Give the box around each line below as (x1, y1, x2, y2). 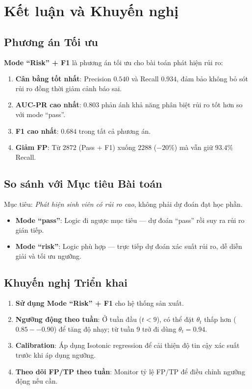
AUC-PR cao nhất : (15, 99, 81, 110)
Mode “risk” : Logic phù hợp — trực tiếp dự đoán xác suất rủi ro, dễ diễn (15, 241, 242, 251)
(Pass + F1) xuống (78, 142, 136, 152)
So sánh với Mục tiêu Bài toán (4, 175, 162, 191)
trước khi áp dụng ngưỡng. (15, 350, 96, 360)
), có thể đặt (156, 314, 194, 324)
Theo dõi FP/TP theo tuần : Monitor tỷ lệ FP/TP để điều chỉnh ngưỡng (15, 366, 245, 376)
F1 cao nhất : (15, 125, 59, 136)
